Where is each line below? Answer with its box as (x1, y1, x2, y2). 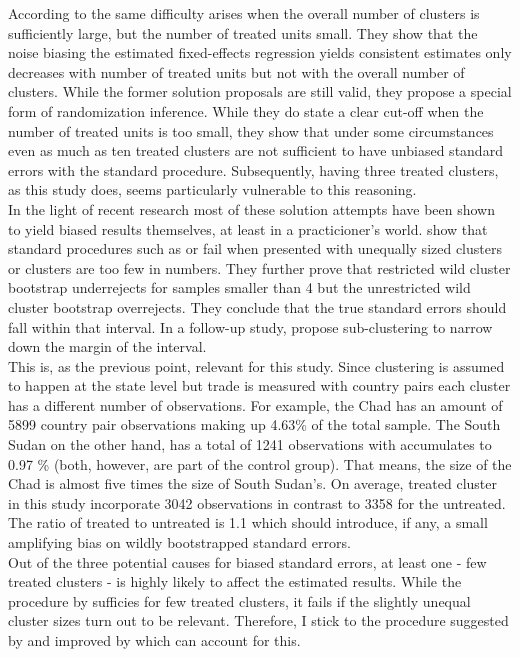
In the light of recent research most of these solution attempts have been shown (8, 198, 496, 219)
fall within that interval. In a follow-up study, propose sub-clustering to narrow (8, 316, 493, 337)
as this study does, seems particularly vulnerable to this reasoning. (8, 179, 417, 200)
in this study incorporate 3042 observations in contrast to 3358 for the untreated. (8, 492, 506, 513)
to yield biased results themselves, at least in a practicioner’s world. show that (8, 218, 488, 239)
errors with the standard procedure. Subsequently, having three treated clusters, (8, 159, 499, 180)
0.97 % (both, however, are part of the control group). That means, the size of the (8, 453, 512, 474)
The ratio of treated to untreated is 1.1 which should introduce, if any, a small (8, 512, 488, 533)
